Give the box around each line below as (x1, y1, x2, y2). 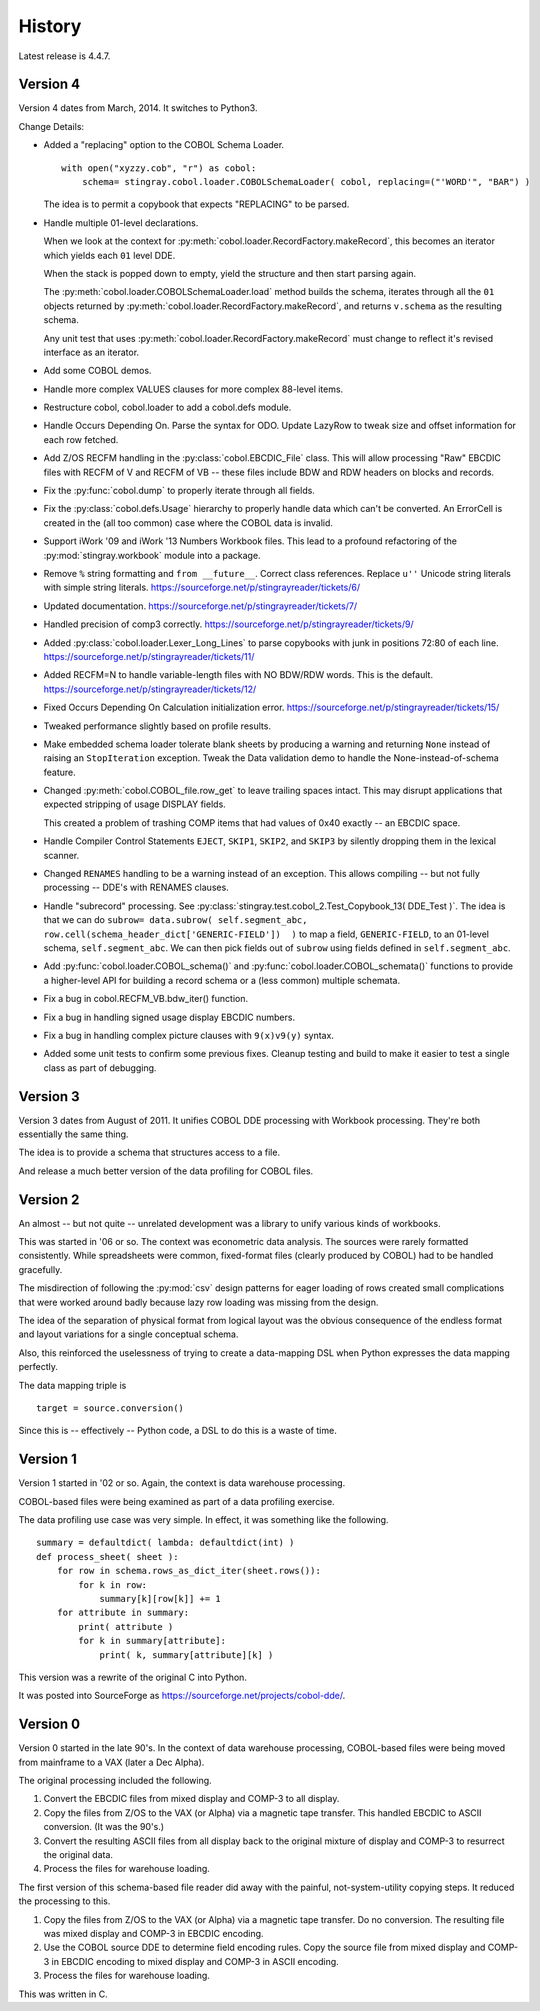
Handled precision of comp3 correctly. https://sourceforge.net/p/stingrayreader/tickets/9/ (43, 618, 414, 630)
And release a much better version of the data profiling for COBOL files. (18, 1165, 314, 1177)
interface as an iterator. (43, 346, 140, 358)
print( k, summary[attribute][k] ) (99, 1649, 274, 1660)
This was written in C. (18, 1988, 109, 2000)
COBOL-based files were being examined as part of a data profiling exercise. (18, 1495, 335, 1507)
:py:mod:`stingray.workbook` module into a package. (43, 549, 261, 561)
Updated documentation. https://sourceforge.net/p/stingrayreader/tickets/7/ (43, 600, 358, 612)
